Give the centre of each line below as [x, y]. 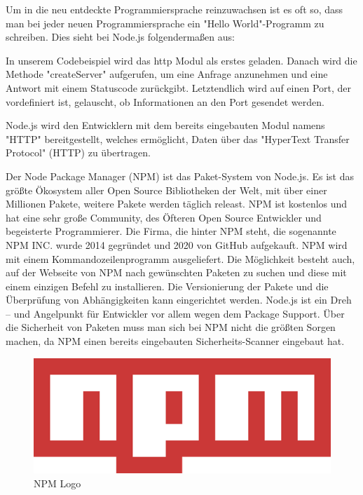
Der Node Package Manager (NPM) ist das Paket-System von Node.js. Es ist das [180, 176]
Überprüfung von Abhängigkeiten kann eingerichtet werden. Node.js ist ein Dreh [179, 300]
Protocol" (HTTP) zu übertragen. [78, 152]
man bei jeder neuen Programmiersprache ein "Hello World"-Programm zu [165, 23]
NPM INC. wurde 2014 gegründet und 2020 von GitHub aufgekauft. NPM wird [177, 244]
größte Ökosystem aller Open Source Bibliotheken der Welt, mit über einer [166, 190]
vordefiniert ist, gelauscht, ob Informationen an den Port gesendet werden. [165, 101]
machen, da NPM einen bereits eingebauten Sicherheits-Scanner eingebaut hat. [175, 341]
